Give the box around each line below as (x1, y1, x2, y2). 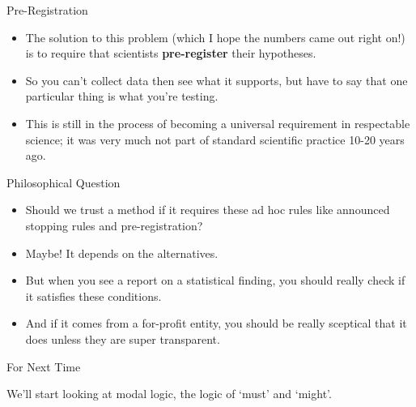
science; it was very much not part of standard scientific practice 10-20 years (25, 131, 405, 148)
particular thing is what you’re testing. (25, 88, 219, 105)
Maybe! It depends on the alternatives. (25, 244, 219, 261)
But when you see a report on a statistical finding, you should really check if (25, 272, 405, 289)
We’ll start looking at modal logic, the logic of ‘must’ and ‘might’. (6, 385, 332, 402)
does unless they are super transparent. (25, 330, 220, 347)
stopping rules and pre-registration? (25, 216, 203, 233)
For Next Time (6, 358, 81, 375)
